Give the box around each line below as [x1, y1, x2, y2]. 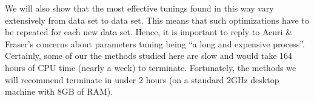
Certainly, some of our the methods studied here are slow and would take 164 [5, 49, 293, 62]
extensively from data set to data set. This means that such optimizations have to [5, 13, 309, 26]
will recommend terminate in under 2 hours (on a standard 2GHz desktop [5, 73, 279, 86]
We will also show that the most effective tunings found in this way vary [5, 2, 274, 14]
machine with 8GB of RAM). [5, 85, 113, 98]
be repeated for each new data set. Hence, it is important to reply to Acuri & [5, 25, 292, 38]
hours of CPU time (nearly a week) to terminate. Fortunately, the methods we [5, 61, 296, 73]
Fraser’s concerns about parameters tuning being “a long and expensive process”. [5, 37, 305, 50]
